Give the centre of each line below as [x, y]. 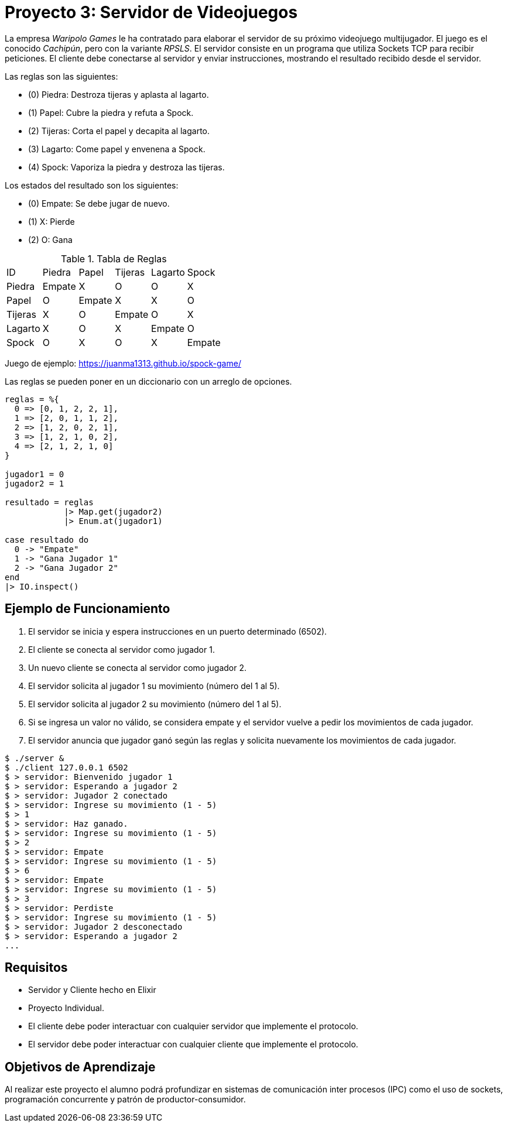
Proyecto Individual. [66, 1008]
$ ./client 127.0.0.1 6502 [66, 767]
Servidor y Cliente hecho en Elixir [92, 990]
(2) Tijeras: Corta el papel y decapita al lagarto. [119, 131]
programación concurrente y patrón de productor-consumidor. [125, 1099]
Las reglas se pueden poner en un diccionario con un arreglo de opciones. [148, 381]
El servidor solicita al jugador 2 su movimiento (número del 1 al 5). [155, 704]
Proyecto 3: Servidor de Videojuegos [151, 12]
